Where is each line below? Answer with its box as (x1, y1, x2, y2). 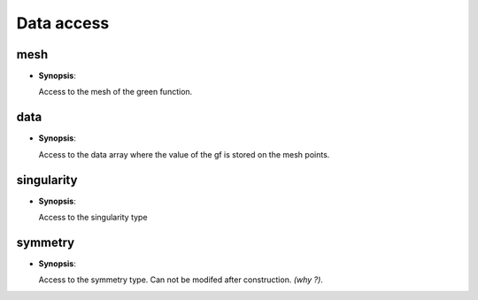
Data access (16, 13, 110, 33)
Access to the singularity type (38, 212, 148, 223)
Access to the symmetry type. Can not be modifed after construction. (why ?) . (38, 274, 323, 285)
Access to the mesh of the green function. (38, 87, 193, 97)
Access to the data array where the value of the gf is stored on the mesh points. (38, 149, 330, 159)
